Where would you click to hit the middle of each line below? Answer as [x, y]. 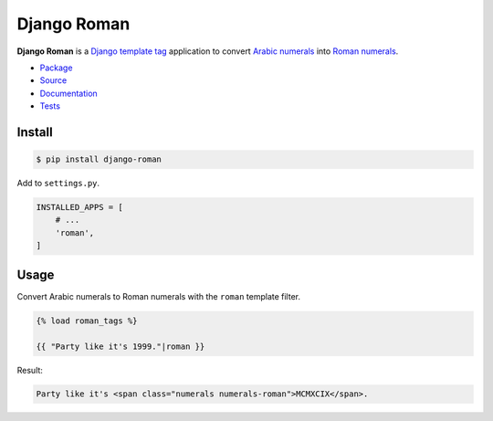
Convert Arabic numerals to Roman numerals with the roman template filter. [159, 296]
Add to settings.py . [58, 184]
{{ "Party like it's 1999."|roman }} [121, 346]
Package [56, 68]
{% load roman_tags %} [87, 321]
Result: [30, 370]
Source [53, 80]
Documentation [68, 93]
